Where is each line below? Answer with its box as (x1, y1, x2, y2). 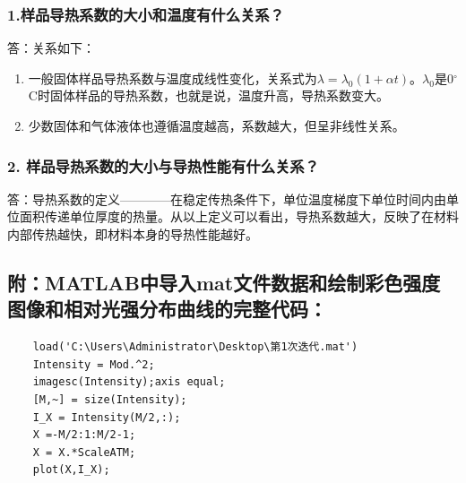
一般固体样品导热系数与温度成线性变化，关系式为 (28, 68, 317, 87)
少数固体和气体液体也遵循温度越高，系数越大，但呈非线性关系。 (28, 116, 405, 134)
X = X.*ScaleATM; (32, 445, 136, 459)
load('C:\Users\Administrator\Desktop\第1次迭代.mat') (32, 341, 358, 354)
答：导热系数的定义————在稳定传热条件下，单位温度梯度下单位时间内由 (7, 189, 446, 208)
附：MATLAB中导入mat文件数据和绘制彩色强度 (7, 268, 441, 296)
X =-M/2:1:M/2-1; (32, 428, 136, 442)
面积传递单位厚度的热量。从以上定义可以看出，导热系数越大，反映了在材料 (19, 207, 459, 226)
